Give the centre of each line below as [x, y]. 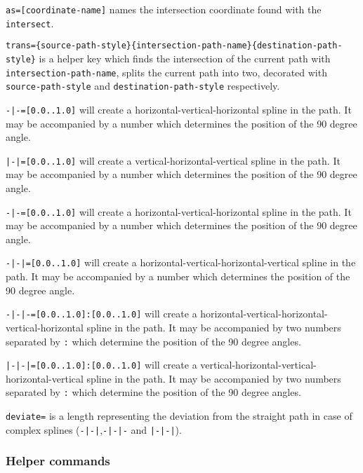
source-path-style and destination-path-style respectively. [143, 86]
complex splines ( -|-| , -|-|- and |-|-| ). [94, 429]
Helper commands [58, 461]
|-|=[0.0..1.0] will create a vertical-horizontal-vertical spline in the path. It [173, 160]
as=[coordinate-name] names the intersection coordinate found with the [164, 9]
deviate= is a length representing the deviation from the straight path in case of [179, 416]
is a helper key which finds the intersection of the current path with [185, 58]
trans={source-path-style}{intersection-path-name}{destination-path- [174, 46]
